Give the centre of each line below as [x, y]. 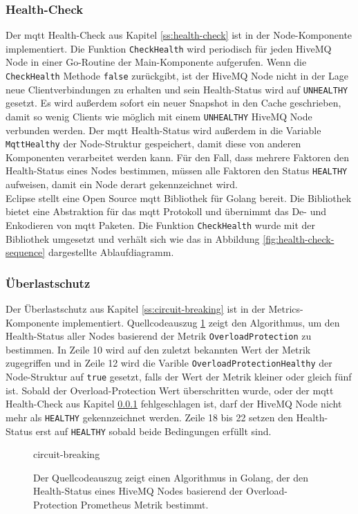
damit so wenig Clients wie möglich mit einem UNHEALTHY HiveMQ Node [159, 116]
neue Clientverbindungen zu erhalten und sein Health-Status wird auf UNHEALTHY [177, 89]
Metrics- [286, 308]
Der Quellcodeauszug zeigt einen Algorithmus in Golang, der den [171, 477]
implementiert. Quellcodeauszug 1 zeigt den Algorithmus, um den [201, 322]
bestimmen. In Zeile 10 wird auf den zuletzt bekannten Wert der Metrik [158, 349]
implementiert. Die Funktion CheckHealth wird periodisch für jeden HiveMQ [169, 48]
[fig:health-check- [299, 238]
